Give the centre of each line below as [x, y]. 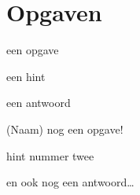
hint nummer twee [50, 155]
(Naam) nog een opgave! [65, 129]
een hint [26, 76]
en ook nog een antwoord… [70, 182]
